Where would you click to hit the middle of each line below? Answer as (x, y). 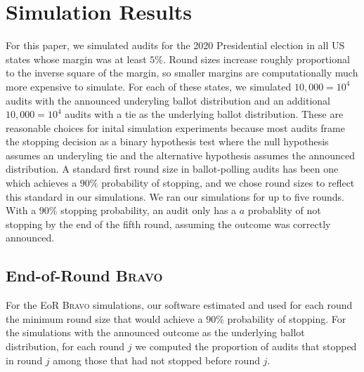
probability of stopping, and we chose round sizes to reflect (228, 183)
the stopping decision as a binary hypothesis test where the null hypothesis (167, 141)
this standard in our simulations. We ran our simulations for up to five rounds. (175, 196)
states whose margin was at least (76, 59)
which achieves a (41, 183)
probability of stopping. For (287, 318)
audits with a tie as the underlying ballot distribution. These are (204, 114)
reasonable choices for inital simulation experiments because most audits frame (175, 127)
